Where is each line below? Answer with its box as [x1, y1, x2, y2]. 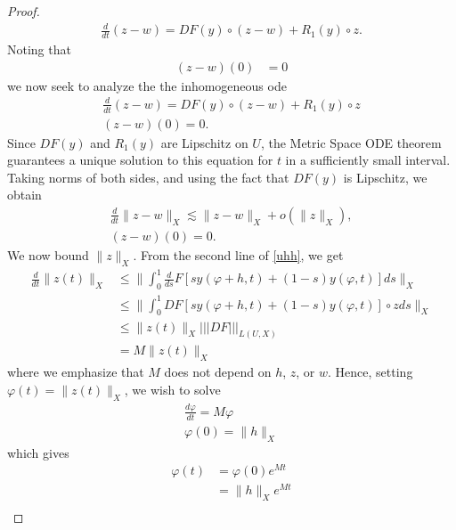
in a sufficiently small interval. [285, 151, 451, 169]
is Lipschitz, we [343, 167, 427, 186]
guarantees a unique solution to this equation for [7, 151, 273, 169]
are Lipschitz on [160, 133, 248, 151]
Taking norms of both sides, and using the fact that [7, 167, 289, 186]
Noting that [7, 39, 71, 58]
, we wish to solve [124, 379, 221, 398]
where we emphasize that [7, 363, 144, 381]
